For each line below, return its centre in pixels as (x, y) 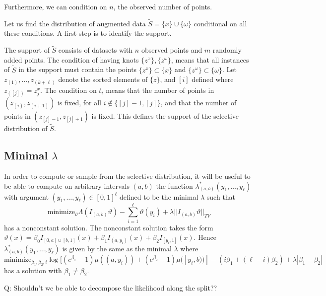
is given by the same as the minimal (117, 249)
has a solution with (33, 270)
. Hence (205, 237)
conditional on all (220, 23)
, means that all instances (210, 59)
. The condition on (68, 90)
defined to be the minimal (159, 196)
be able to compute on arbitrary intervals (67, 185)
